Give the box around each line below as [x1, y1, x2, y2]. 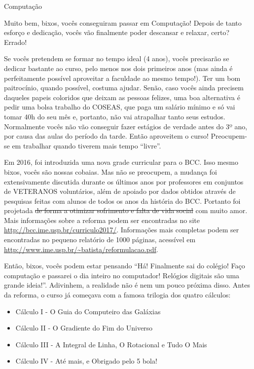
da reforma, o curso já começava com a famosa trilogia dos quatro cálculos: [4, 290, 231, 300]
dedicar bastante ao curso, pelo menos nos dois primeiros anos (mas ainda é [4, 63, 233, 73]
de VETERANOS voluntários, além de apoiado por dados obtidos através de [4, 186, 236, 196]
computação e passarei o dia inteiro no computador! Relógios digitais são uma [4, 270, 240, 280]
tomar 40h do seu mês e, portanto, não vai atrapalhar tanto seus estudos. [4, 111, 225, 121]
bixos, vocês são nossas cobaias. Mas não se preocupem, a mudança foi [4, 166, 217, 177]
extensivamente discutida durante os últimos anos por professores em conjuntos [4, 176, 244, 186]
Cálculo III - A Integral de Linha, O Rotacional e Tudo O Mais [15, 339, 207, 349]
